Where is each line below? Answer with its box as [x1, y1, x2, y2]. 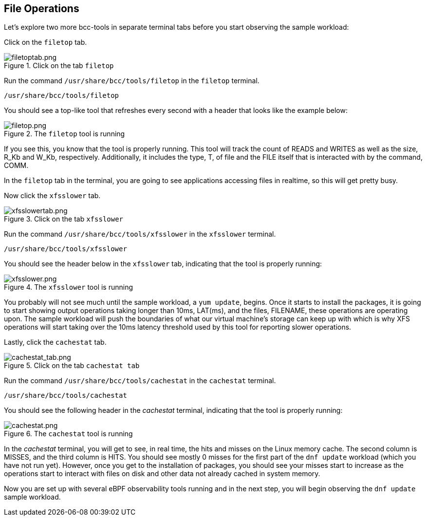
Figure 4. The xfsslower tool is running [4, 283, 133, 292]
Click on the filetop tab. [4, 38, 87, 47]
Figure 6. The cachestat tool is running [4, 429, 133, 438]
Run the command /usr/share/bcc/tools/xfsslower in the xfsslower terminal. [4, 230, 276, 239]
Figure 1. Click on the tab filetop [4, 61, 114, 70]
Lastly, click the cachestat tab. [4, 338, 107, 347]
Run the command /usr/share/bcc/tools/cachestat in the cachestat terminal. [4, 376, 276, 385]
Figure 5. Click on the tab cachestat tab [4, 361, 140, 370]
